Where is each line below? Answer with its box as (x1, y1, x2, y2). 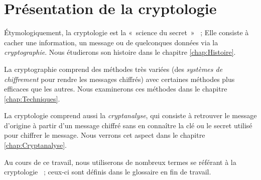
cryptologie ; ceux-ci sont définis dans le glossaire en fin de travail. (4, 166, 211, 177)
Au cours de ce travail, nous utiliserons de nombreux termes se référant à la (4, 156, 236, 167)
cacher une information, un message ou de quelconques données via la (4, 37, 218, 47)
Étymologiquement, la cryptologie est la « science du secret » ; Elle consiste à (4, 27, 249, 38)
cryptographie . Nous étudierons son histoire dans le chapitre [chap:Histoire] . (4, 47, 236, 57)
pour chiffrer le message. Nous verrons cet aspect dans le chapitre (4, 130, 205, 140)
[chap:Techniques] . (4, 93, 60, 104)
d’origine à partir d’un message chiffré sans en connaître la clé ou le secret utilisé (4, 120, 252, 130)
